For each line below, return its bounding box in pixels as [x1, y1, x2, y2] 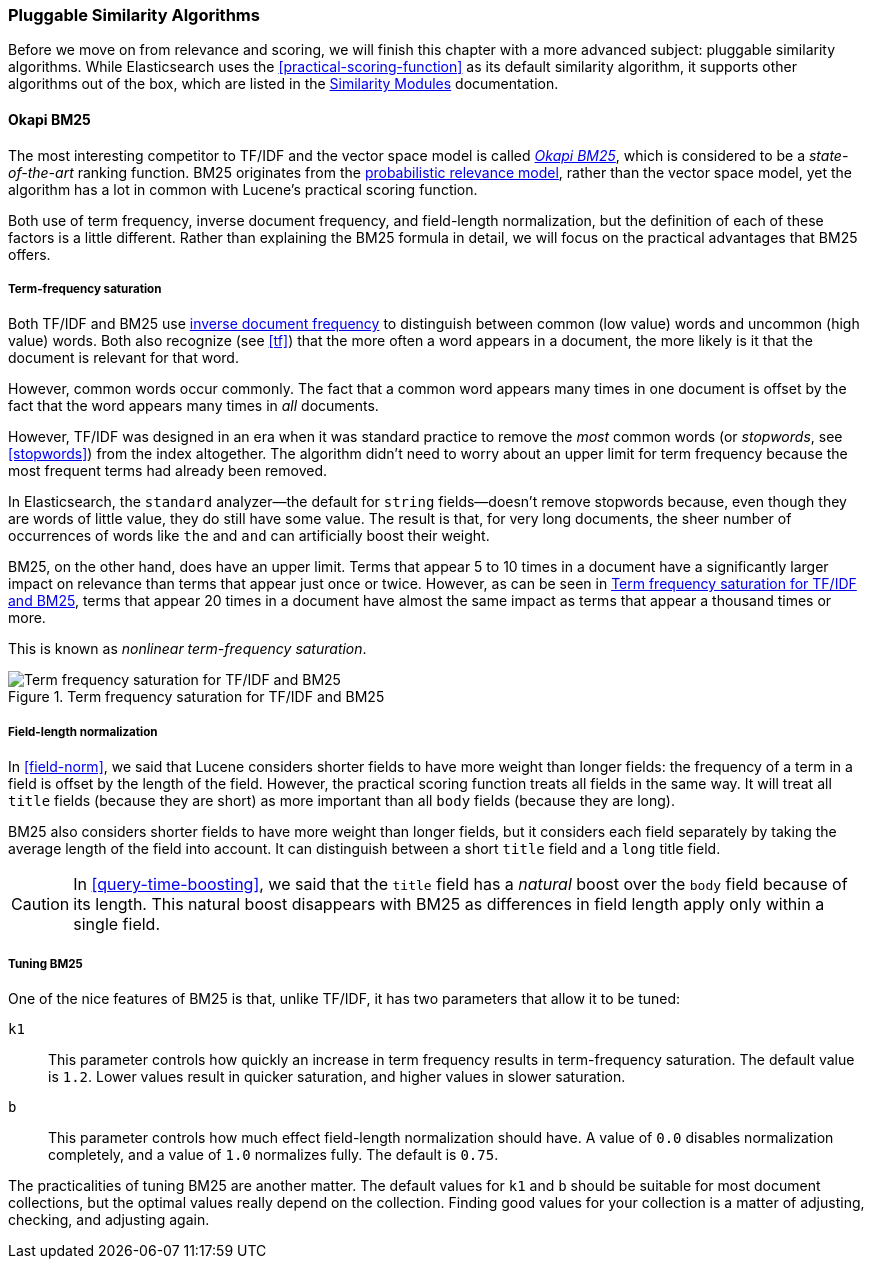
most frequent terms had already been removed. [8, 462, 328, 480]
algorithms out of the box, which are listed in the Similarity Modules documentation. [8, 75, 559, 93]
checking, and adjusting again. [8, 1210, 210, 1228]
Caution [11, 894, 70, 915]
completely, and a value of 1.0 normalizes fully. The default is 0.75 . [48, 1145, 499, 1163]
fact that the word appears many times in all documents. [8, 397, 379, 415]
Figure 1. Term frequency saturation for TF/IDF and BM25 [8, 688, 385, 706]
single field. [73, 914, 160, 935]
